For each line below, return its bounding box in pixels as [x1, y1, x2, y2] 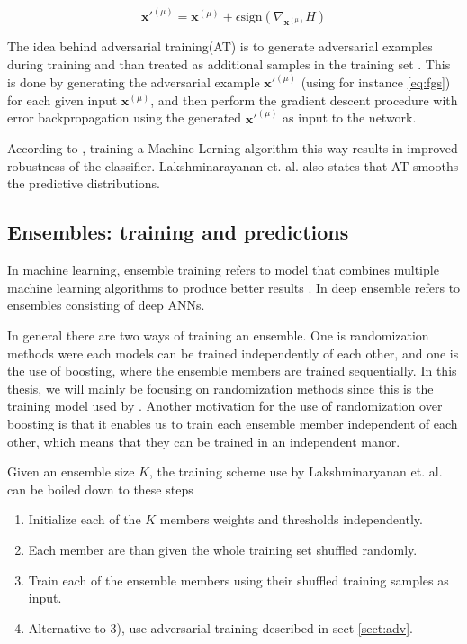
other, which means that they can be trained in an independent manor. [7, 431, 400, 450]
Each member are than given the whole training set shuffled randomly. [28, 540, 418, 558]
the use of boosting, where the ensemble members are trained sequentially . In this [7, 361, 457, 380]
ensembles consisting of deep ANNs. [7, 295, 205, 314]
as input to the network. [283, 108, 417, 127]
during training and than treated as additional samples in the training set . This [7, 55, 451, 74]
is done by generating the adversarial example [7, 73, 260, 92]
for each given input [7, 90, 118, 109]
